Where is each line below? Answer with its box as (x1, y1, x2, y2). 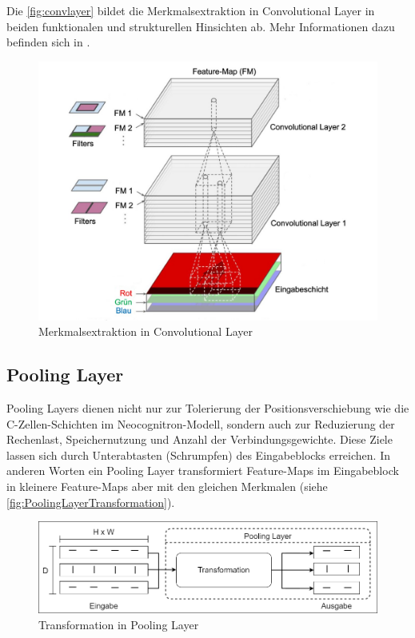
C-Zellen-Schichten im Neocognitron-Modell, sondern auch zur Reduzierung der (6, 415, 395, 432)
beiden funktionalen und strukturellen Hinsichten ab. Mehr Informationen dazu (6, 18, 395, 34)
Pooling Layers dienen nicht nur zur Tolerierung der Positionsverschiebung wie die (6, 399, 409, 416)
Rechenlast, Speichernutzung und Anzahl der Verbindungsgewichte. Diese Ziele (6, 431, 393, 448)
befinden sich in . (6, 34, 90, 50)
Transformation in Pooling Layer (38, 616, 199, 632)
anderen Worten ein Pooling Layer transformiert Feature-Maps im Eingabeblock (6, 462, 399, 479)
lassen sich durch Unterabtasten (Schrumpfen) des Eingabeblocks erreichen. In (6, 446, 390, 463)
